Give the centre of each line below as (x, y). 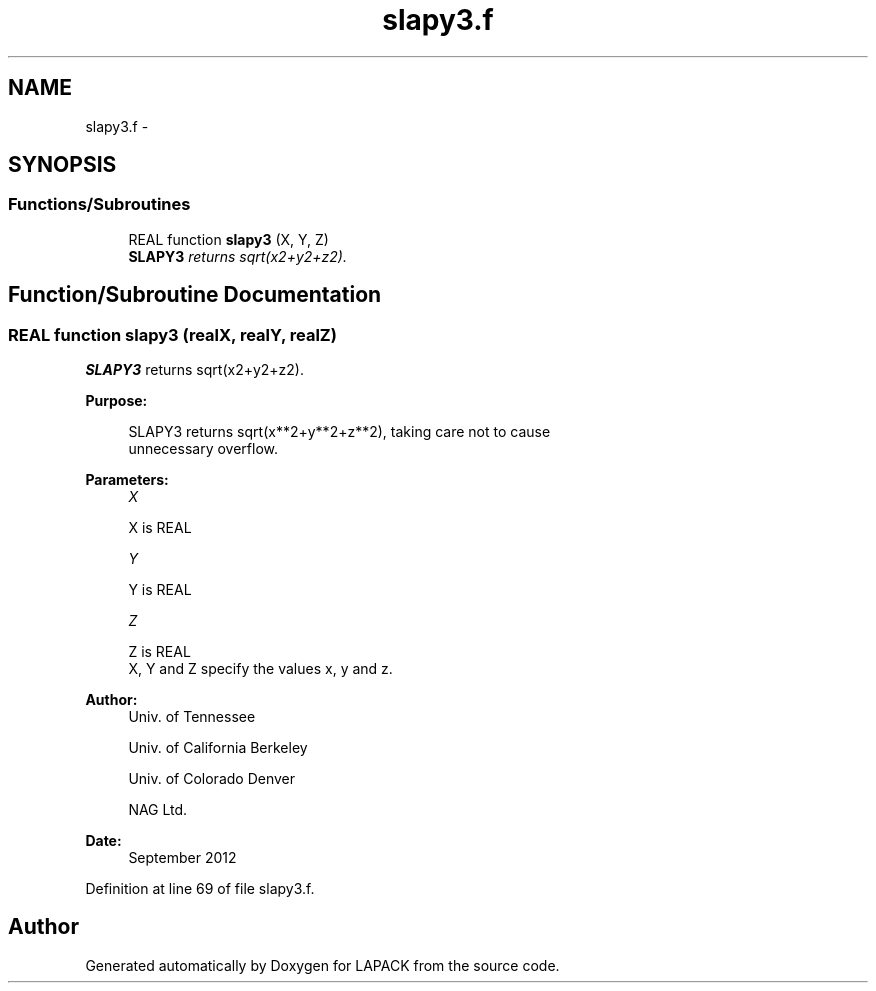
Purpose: (116, 401)
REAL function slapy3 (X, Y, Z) (228, 239)
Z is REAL (159, 652)
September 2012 (182, 858)
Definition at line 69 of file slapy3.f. (200, 889)
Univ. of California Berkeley (218, 748)
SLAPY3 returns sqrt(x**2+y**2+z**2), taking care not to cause (339, 432)
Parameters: (127, 480)
